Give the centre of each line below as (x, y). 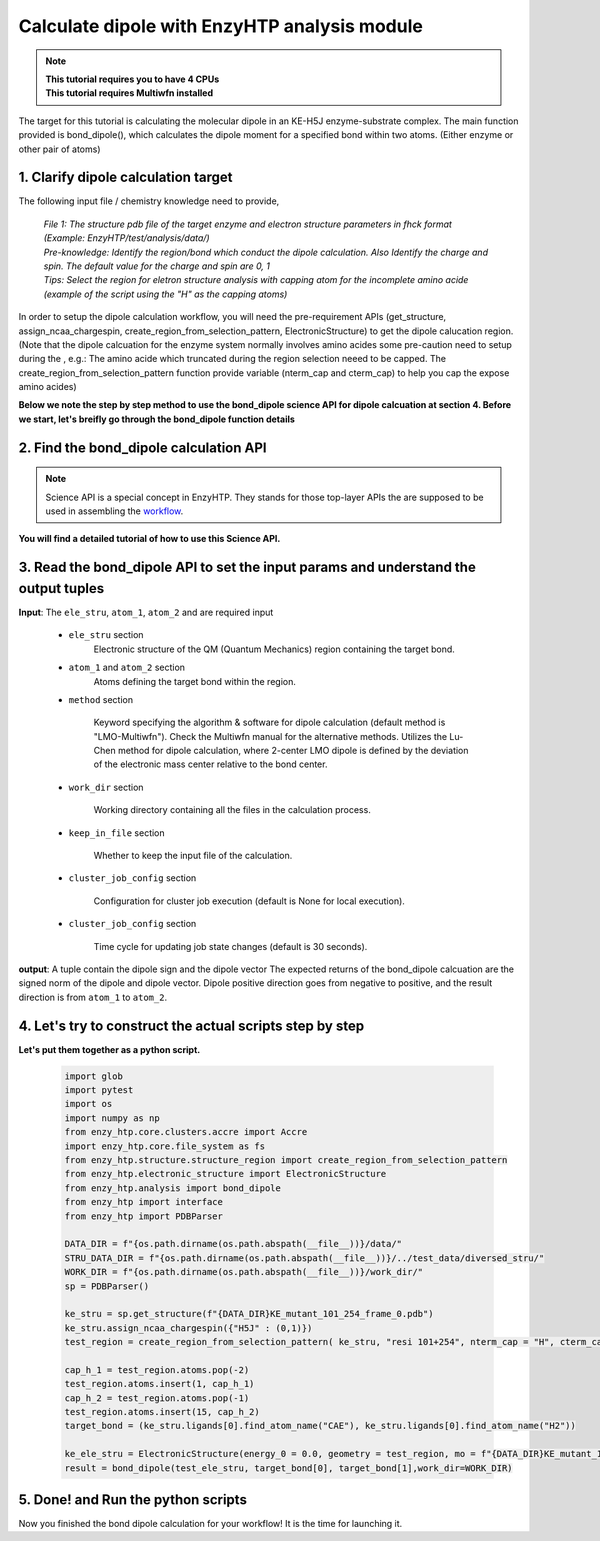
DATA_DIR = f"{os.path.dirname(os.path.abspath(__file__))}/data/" (233, 1244)
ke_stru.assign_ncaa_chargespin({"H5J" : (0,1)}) (188, 1328)
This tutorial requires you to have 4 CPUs (132, 79)
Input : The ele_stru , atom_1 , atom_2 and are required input (146, 612)
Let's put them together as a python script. (109, 1049)
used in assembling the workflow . (114, 511)
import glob (94, 1076)
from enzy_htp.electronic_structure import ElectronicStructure (225, 1174)
